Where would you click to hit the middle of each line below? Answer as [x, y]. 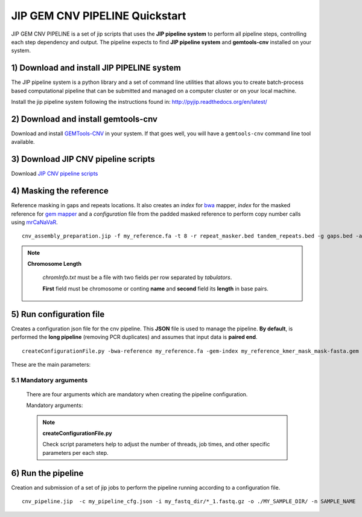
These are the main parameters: [51, 364]
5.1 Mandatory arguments [49, 380]
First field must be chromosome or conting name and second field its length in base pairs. [155, 288]
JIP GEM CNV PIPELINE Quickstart [99, 16]
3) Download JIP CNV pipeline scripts [83, 159]
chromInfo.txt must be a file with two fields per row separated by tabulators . [137, 277]
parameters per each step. [75, 452]
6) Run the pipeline [47, 473]
